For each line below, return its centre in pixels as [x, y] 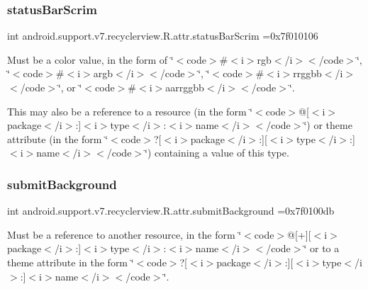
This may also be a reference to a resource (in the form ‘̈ [130, 111]
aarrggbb [185, 87]
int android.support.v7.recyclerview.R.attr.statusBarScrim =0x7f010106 [163, 36]
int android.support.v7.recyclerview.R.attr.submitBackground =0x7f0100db [171, 211]
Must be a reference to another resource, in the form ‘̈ [124, 234]
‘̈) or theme [328, 125]
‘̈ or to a [322, 248]
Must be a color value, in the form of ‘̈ [90, 59]
